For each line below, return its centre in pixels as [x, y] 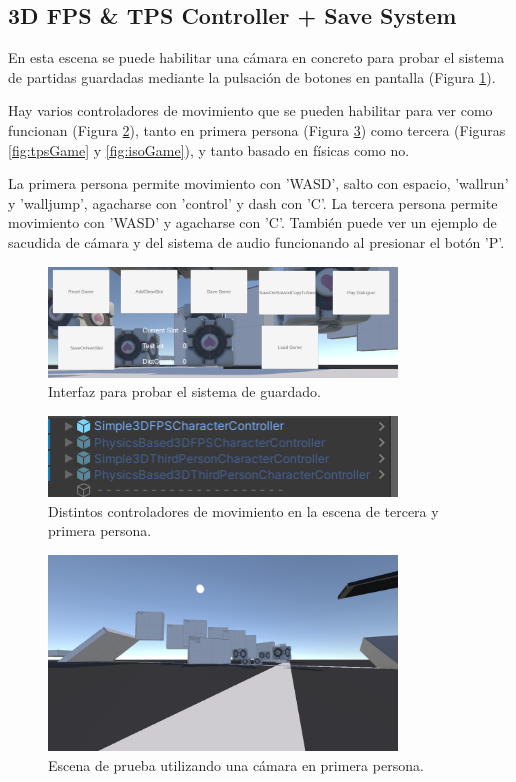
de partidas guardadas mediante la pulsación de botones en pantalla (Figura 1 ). [252, 76]
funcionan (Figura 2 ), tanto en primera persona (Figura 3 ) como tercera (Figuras [257, 129]
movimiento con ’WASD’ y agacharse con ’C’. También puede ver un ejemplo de [252, 222]
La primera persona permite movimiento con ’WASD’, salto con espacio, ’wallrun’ [258, 183]
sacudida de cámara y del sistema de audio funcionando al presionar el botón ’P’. [256, 241]
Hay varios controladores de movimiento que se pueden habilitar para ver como [250, 110]
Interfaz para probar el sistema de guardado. [184, 391]
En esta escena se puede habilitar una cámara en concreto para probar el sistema [256, 57]
